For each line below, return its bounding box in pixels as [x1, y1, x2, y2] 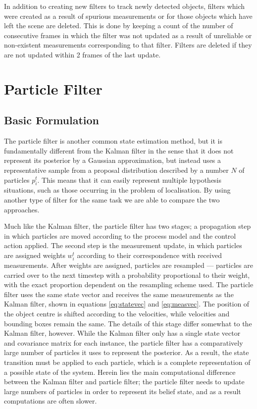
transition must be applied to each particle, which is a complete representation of [4, 357, 251, 367]
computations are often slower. [4, 396, 97, 406]
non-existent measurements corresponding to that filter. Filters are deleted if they [4, 40, 252, 50]
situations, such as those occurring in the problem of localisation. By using [4, 185, 231, 195]
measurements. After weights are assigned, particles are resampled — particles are [4, 260, 253, 270]
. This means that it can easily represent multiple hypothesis [37, 174, 222, 185]
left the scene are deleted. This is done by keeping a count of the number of [4, 20, 233, 31]
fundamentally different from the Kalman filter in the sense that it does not [4, 145, 234, 155]
